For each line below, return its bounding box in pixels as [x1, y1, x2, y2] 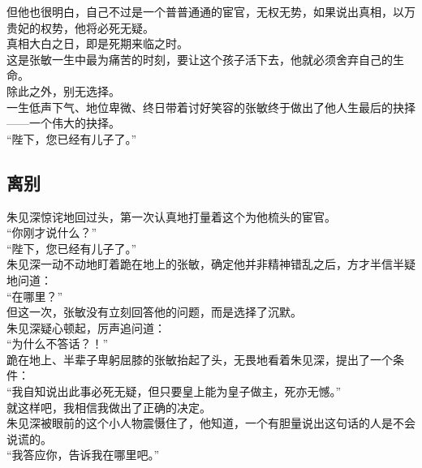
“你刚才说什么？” [6, 224, 97, 241]
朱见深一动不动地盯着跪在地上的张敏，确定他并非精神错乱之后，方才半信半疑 [6, 255, 416, 273]
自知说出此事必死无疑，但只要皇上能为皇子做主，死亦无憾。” [23, 383, 342, 400]
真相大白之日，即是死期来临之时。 [6, 35, 188, 52]
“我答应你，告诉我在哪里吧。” [6, 446, 160, 463]
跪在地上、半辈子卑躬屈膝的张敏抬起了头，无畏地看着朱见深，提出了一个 [6, 350, 393, 367]
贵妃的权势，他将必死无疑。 [6, 19, 154, 36]
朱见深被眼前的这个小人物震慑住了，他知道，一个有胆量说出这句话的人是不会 [6, 414, 416, 432]
